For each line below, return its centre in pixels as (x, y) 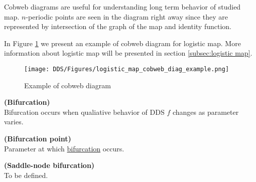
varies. (14, 122)
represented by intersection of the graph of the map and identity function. (118, 26)
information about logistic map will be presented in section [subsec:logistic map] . (128, 53)
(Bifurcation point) (38, 138)
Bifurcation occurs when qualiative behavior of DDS (84, 112)
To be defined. (26, 175)
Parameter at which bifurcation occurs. (64, 148)
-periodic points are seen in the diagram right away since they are (127, 16)
